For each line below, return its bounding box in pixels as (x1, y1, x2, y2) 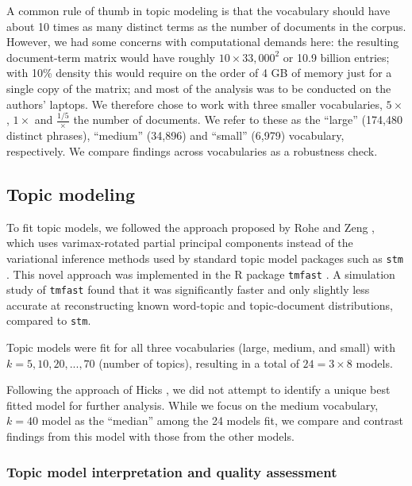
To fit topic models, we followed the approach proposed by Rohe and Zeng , (6, 218, 375, 235)
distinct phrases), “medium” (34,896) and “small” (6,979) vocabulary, (6, 127, 345, 144)
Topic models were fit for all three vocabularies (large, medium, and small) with (6, 339, 396, 356)
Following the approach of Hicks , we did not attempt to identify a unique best (6, 381, 391, 398)
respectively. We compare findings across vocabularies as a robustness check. (6, 142, 378, 159)
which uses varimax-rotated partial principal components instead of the (6, 234, 353, 251)
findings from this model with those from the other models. (6, 428, 295, 445)
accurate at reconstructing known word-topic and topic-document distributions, (6, 296, 393, 313)
